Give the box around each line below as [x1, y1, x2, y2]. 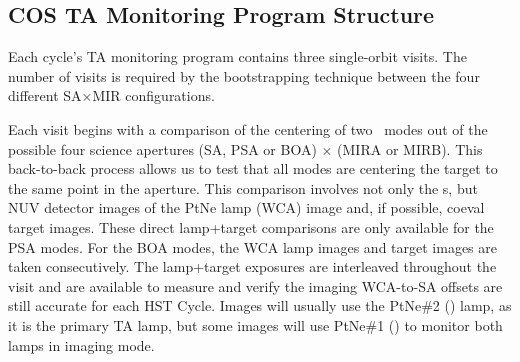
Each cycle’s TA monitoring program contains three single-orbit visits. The [8, 46, 467, 67]
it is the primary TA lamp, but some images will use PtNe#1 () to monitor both [8, 314, 503, 335]
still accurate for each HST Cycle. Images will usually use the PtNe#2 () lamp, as [8, 295, 512, 316]
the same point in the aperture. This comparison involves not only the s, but [8, 177, 478, 198]
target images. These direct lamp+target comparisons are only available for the [8, 216, 494, 237]
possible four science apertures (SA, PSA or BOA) [8, 138, 317, 159]
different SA [8, 85, 82, 106]
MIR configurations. [92, 85, 215, 106]
